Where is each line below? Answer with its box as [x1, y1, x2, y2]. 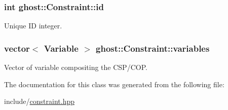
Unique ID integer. [4, 20, 62, 31]
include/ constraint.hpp [4, 96, 75, 106]
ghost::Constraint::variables [96, 42, 210, 54]
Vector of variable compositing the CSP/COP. [4, 62, 147, 72]
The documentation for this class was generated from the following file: [4, 79, 224, 89]
